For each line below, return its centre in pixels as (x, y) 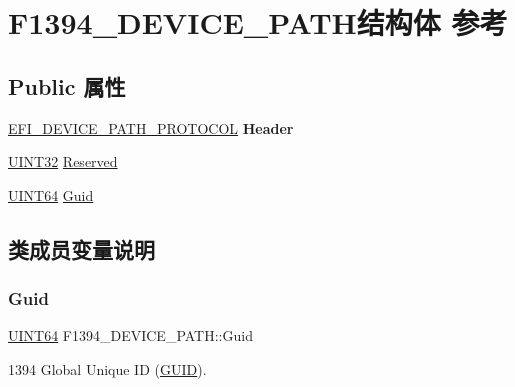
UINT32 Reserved (63, 161)
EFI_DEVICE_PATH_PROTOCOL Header (151, 127)
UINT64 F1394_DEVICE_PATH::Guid (130, 335)
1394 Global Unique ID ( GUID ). (107, 368)
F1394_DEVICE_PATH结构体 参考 (258, 22)
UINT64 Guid (51, 194)
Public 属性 (67, 85)
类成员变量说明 (81, 248)
